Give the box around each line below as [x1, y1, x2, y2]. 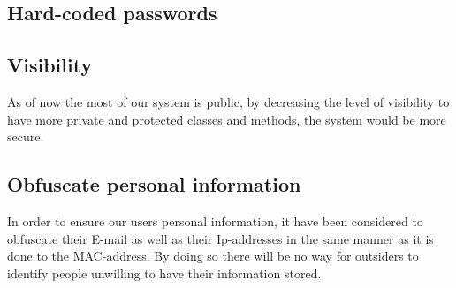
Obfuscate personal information [7, 171, 301, 198]
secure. [7, 127, 44, 146]
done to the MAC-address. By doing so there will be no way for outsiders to [7, 246, 419, 265]
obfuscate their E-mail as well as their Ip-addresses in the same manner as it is [7, 229, 434, 247]
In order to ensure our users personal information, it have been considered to [7, 211, 423, 230]
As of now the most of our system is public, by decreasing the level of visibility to [7, 92, 450, 110]
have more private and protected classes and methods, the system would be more [7, 110, 446, 128]
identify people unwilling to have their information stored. [7, 263, 322, 282]
